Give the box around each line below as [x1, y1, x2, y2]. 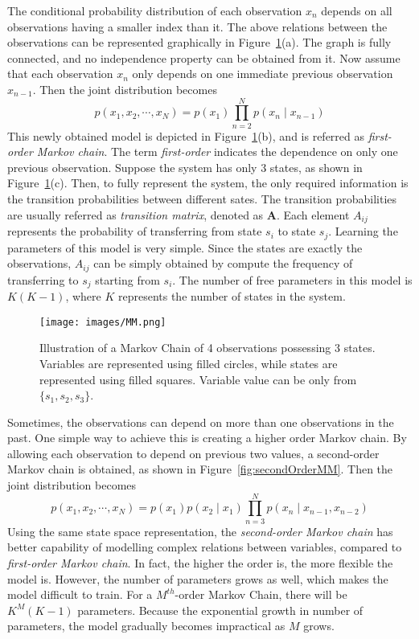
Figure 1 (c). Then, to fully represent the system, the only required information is [7, 174, 409, 191]
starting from [95, 271, 160, 288]
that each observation [7, 65, 113, 82]
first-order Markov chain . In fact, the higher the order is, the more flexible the [7, 554, 393, 571]
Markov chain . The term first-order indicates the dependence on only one [36, 143, 398, 160]
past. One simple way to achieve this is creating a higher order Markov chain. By [7, 429, 407, 446]
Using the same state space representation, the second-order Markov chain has [7, 522, 393, 539]
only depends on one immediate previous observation [132, 65, 393, 82]
